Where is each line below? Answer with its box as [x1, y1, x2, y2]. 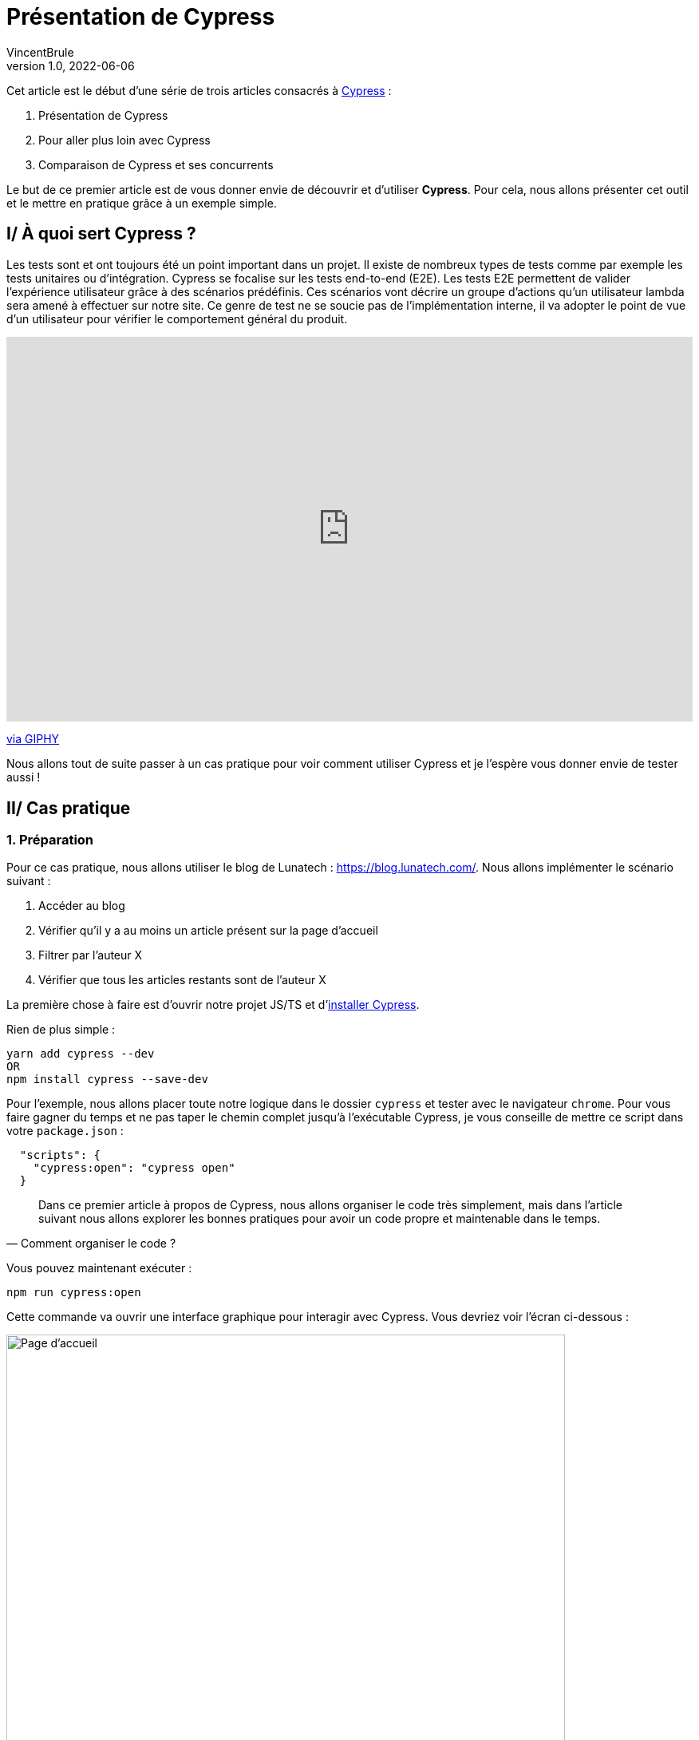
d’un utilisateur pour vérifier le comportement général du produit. [6, 311, 348, 326]
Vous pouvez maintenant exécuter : [6, 1261, 192, 1275]
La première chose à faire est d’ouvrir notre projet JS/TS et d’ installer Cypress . [6, 998, 420, 1012]
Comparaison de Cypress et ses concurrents [38, 157, 274, 172]
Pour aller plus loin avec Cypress [38, 132, 211, 147]
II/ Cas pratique [6, 797, 131, 818]
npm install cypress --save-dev [6, 1073, 208, 1086]
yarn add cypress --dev [6, 1047, 155, 1061]
